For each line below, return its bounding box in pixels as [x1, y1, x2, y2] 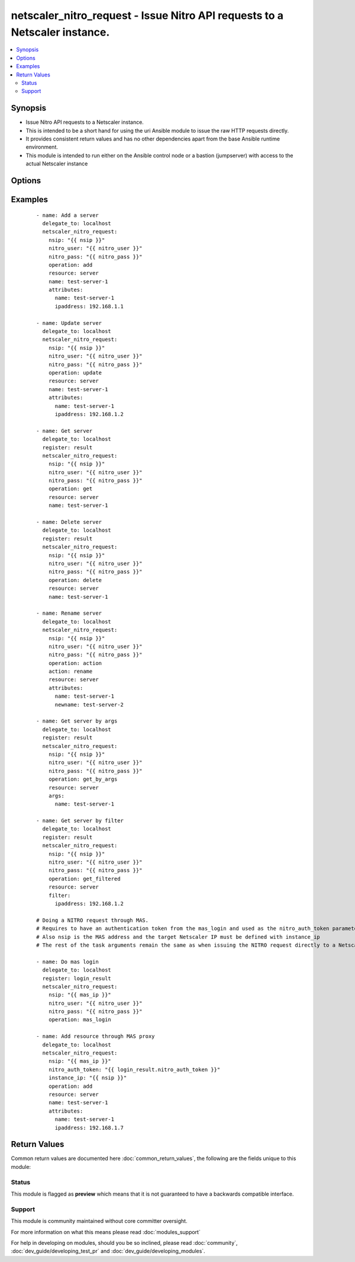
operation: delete [48, 577, 102, 583]
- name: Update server [36, 320, 102, 326]
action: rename [48, 668, 93, 675]
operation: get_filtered [48, 875, 121, 882]
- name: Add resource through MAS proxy [36, 1033, 155, 1040]
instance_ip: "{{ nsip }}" [48, 1075, 127, 1081]
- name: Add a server [36, 212, 99, 219]
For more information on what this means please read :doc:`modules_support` [11, 1228, 201, 1235]
